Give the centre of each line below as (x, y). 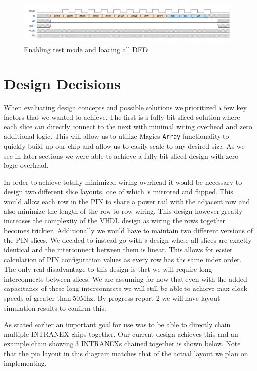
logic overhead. (26, 165)
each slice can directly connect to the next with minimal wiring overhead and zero (128, 126)
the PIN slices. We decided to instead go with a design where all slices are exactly (128, 240)
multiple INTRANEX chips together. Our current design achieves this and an (121, 334)
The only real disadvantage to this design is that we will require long (108, 269)
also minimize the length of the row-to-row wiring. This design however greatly (123, 211)
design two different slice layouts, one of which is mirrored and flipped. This (119, 191)
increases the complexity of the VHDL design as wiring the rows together (115, 221)
